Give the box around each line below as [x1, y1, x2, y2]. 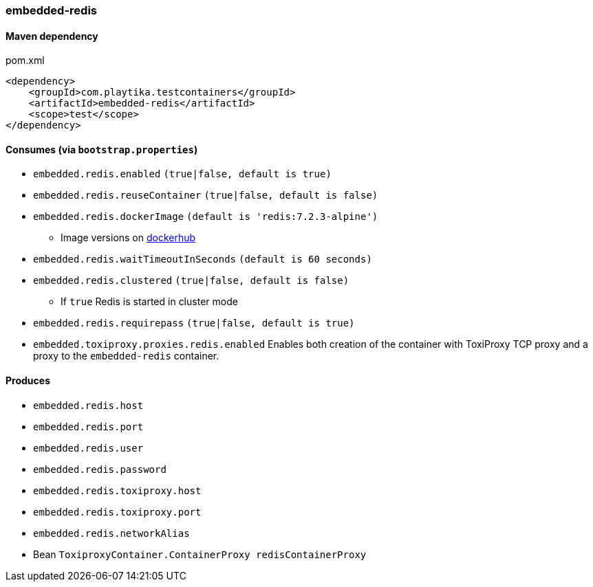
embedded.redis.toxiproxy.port [33, 506, 202, 518]
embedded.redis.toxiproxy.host [33, 485, 202, 496]
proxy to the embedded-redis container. [33, 350, 219, 362]
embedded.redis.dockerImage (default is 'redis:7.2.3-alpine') [33, 211, 378, 223]
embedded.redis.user [33, 442, 144, 454]
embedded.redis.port [33, 421, 144, 432]
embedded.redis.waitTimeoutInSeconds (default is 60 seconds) [33, 254, 372, 265]
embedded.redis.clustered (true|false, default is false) [33, 275, 349, 287]
